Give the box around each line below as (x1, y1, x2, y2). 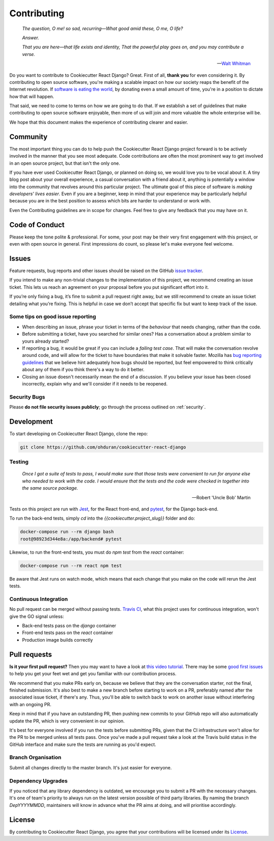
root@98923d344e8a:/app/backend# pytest (20, 536, 122, 542)
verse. (22, 51, 36, 57)
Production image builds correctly (22, 637, 93, 643)
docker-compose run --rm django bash (20, 529, 114, 535)
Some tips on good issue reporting (9, 313, 96, 320)
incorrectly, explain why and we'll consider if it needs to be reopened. (22, 380, 168, 386)
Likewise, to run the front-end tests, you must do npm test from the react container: (9, 549, 185, 555)
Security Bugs (9, 393, 46, 400)
